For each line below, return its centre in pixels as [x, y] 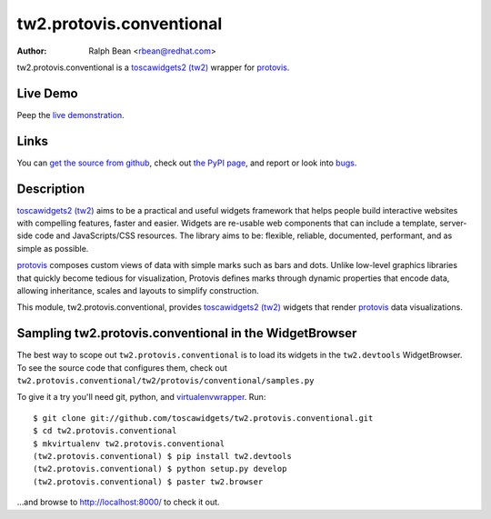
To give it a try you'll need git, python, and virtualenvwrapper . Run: [141, 397]
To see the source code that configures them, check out [122, 367]
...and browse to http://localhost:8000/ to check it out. [118, 502]
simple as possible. [53, 248]
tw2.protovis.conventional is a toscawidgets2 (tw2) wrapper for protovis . [153, 67]
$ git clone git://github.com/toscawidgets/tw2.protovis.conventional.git [203, 418]
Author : [32, 51]
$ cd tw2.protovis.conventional [105, 431]
